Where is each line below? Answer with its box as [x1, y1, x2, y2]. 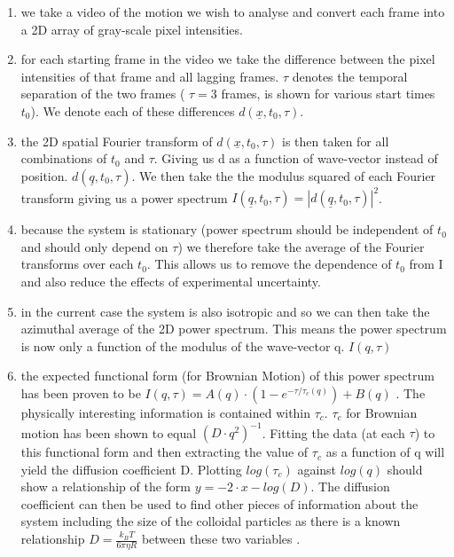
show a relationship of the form [20, 477, 191, 496]
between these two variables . [141, 530, 301, 548]
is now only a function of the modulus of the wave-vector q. [20, 336, 345, 355]
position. [20, 166, 68, 184]
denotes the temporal [292, 67, 408, 85]
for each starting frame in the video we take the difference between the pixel [20, 50, 435, 68]
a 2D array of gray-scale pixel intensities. [20, 20, 243, 38]
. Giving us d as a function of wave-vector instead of [153, 149, 438, 168]
